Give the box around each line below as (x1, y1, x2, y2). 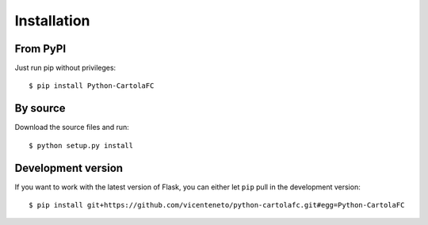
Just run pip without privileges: (14, 63, 117, 73)
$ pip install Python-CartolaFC (29, 82, 155, 90)
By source (14, 101, 67, 115)
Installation (14, 12, 90, 29)
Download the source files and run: (14, 123, 130, 132)
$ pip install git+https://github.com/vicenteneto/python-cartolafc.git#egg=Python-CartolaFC (29, 200, 405, 210)
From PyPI (14, 42, 67, 55)
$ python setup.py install (29, 141, 134, 150)
